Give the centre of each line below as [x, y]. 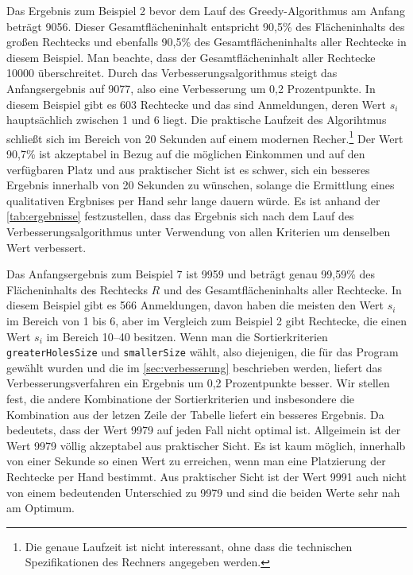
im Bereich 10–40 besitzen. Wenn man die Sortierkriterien [187, 336]
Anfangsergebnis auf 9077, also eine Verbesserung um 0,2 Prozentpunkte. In [191, 88]
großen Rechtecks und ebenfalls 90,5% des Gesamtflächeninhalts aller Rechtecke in [206, 42]
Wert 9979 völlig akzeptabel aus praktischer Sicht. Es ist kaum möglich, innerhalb [206, 445]
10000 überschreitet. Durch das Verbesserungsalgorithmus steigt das [172, 73]
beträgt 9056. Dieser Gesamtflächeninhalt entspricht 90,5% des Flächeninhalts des [206, 26]
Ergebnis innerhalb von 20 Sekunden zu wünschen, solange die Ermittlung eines [201, 185]
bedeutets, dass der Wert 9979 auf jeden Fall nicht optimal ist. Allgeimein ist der [204, 430]
